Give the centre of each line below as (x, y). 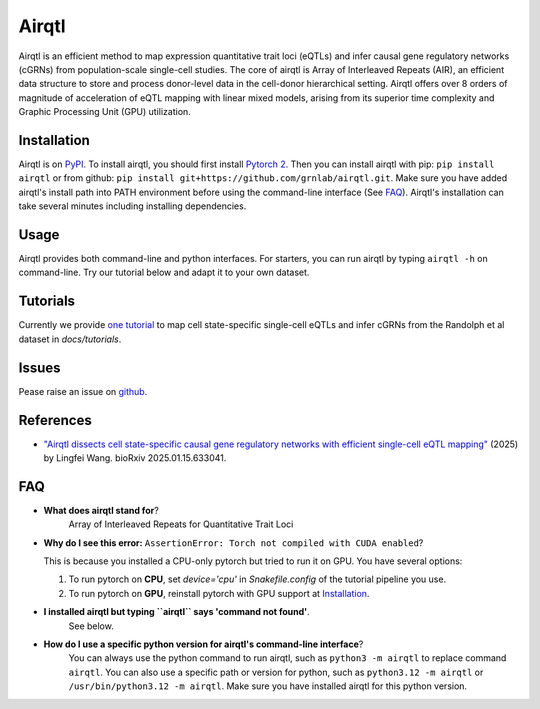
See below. (91, 626)
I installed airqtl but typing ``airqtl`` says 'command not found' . (176, 612)
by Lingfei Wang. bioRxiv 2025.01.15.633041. (135, 457)
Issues (39, 367)
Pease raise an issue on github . (83, 391)
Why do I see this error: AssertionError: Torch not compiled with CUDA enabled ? (233, 542)
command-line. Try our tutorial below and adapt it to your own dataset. (164, 272)
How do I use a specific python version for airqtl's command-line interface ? (203, 644)
